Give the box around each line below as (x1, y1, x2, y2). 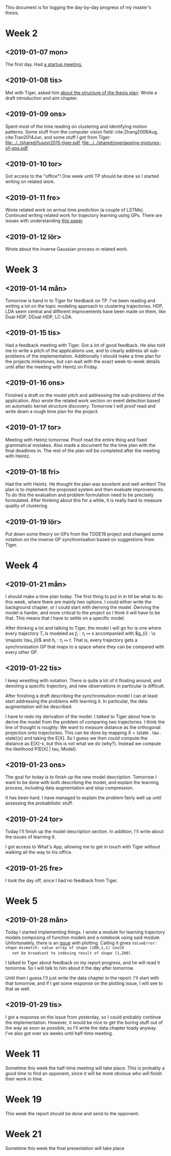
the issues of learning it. (5, 834, 56, 840)
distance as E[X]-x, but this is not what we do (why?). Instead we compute (5, 740, 161, 746)
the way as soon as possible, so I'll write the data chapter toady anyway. (5, 1025, 157, 1031)
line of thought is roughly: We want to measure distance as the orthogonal (5, 724, 161, 730)
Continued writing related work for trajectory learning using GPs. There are (5, 212, 162, 219)
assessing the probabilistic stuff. (5, 800, 73, 806)
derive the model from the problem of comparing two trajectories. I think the (5, 718, 165, 725)
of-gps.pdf (5, 145, 28, 151)
